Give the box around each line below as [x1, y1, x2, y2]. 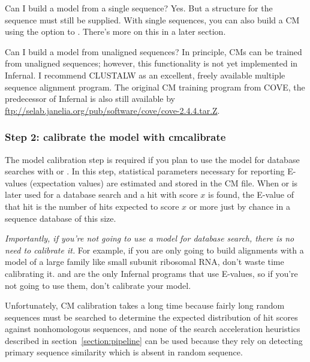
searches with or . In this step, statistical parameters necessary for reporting [5, 165, 285, 177]
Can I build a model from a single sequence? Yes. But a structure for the [5, 2, 273, 14]
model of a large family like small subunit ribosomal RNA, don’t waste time [5, 255, 284, 268]
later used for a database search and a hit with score [5, 188, 198, 201]
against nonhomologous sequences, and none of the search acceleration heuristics [5, 322, 300, 335]
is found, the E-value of [208, 188, 294, 201]
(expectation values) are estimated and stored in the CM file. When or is [29, 176, 298, 189]
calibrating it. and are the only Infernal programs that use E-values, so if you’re [5, 267, 298, 279]
